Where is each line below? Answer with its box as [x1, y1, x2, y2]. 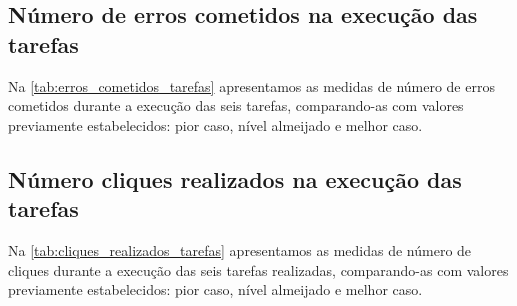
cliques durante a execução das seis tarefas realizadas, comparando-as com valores [8, 259, 509, 280]
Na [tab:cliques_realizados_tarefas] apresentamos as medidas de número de [8, 239, 472, 260]
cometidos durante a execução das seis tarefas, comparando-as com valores [8, 95, 464, 116]
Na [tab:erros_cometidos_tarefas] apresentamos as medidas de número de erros [8, 75, 495, 96]
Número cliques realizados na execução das [8, 163, 462, 194]
